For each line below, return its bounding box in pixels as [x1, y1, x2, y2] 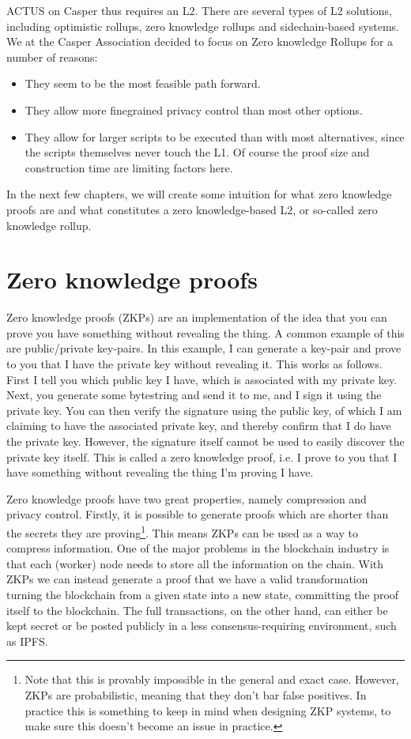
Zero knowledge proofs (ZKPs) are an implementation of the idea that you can [6, 309, 387, 326]
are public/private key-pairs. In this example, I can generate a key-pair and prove [6, 340, 402, 356]
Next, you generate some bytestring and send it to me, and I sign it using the [6, 386, 382, 403]
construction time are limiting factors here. [25, 159, 233, 175]
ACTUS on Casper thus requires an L [6, 2, 190, 18]
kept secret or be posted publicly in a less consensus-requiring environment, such [6, 617, 397, 634]
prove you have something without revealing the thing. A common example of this [6, 324, 405, 341]
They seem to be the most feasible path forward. [25, 75, 261, 92]
